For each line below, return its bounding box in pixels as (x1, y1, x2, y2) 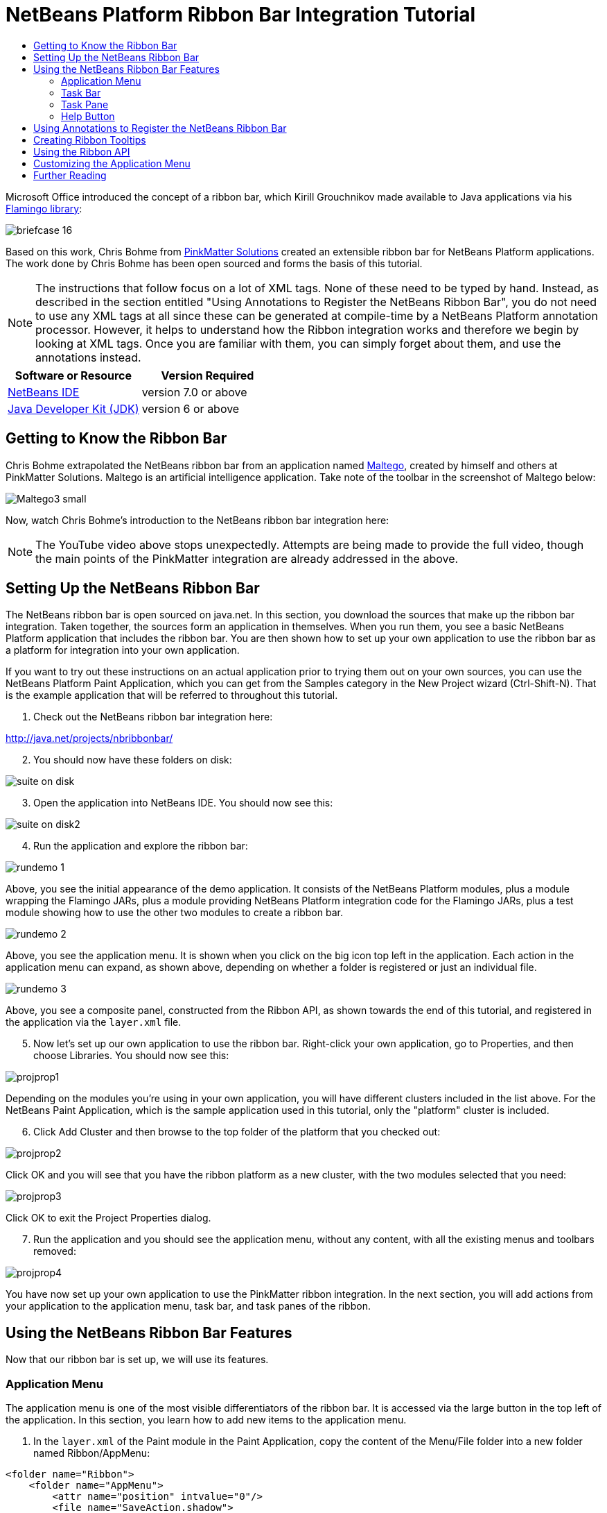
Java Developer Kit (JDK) (8, 401, 139, 416)
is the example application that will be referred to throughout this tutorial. (6, 689, 338, 702)
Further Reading (33, 169, 107, 181)
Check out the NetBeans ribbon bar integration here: (33, 711, 273, 723)
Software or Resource (15, 368, 132, 382)
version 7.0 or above (141, 384, 247, 399)
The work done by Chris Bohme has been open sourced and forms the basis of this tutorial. (6, 257, 423, 269)
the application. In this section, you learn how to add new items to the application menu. (6, 1414, 407, 1426)
